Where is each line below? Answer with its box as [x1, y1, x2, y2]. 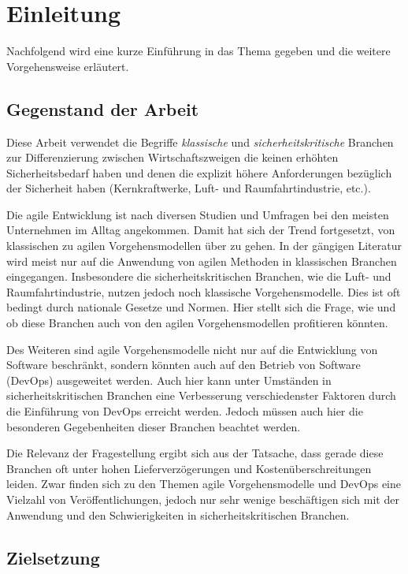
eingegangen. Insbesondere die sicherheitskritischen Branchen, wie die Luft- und [6, 268, 391, 285]
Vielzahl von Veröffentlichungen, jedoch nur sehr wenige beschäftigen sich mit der [6, 490, 399, 507]
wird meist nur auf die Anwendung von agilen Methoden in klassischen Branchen [6, 252, 397, 269]
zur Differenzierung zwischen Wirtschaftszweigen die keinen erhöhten [6, 149, 339, 166]
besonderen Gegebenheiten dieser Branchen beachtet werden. [6, 418, 301, 434]
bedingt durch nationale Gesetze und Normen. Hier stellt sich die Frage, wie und [6, 299, 396, 315]
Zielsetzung [6, 545, 100, 569]
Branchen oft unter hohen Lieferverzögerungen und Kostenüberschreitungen [6, 460, 372, 476]
